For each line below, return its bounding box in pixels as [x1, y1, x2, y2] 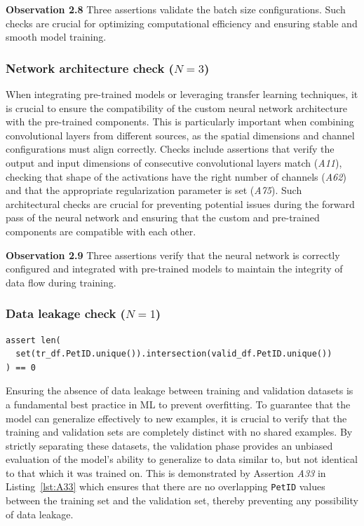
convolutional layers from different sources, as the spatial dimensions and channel [6, 127, 355, 142]
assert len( [6, 335, 61, 345]
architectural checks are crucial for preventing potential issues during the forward [6, 196, 355, 211]
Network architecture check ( [6, 59, 174, 76]
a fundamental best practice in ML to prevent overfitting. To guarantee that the [6, 396, 351, 411]
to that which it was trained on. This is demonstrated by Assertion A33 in [6, 465, 326, 480]
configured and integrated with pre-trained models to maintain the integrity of [6, 261, 343, 276]
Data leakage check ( [6, 305, 126, 322]
